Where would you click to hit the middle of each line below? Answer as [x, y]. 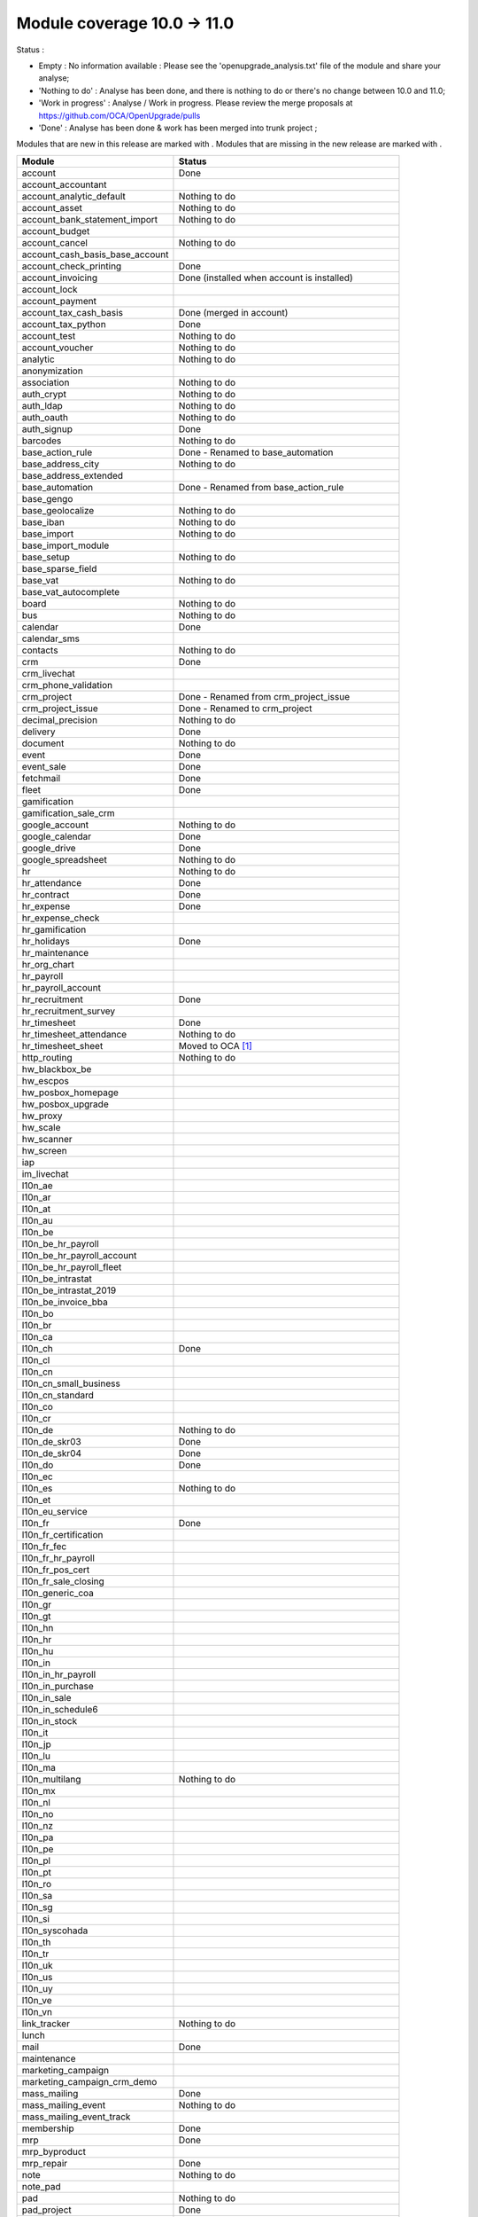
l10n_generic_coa [58, 1593]
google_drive [49, 848]
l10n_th [36, 1942]
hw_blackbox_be [57, 1069]
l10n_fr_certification [62, 1534]
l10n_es [37, 1488]
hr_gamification [54, 929]
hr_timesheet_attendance [74, 1034]
